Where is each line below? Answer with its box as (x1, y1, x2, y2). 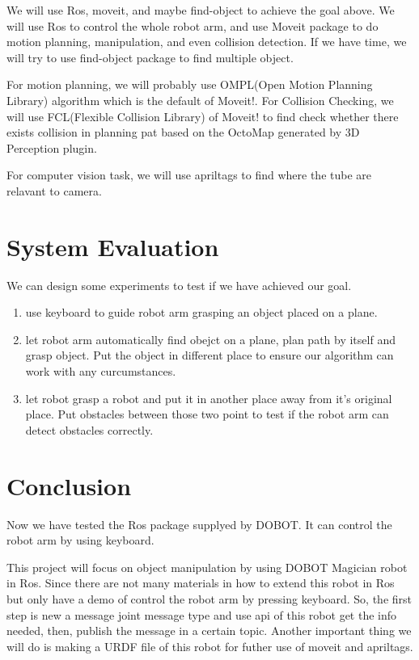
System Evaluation (6, 229, 219, 263)
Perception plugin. (6, 139, 97, 156)
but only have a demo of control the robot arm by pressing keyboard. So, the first (6, 590, 412, 607)
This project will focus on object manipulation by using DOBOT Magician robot (6, 558, 408, 575)
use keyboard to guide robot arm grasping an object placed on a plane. (25, 304, 378, 321)
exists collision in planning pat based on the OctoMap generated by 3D (6, 124, 360, 141)
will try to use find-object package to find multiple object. (6, 48, 294, 65)
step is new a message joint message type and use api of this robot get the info (6, 606, 397, 623)
